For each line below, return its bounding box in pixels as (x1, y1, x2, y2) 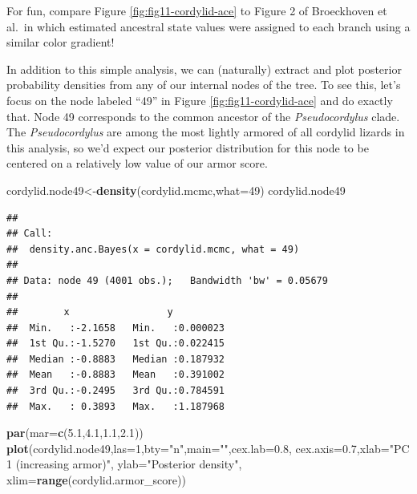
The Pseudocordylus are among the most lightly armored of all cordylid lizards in (6, 123, 405, 140)
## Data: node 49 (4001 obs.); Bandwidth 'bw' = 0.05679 (6, 274, 328, 286)
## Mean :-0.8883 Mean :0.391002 (6, 369, 225, 381)
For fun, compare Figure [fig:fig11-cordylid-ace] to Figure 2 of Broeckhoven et (6, 2, 387, 18)
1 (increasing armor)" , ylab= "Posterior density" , (6, 456, 242, 472)
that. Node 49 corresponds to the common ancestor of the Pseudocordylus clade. (6, 107, 400, 124)
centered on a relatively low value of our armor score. (6, 155, 268, 172)
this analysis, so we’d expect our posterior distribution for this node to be (6, 139, 369, 156)
